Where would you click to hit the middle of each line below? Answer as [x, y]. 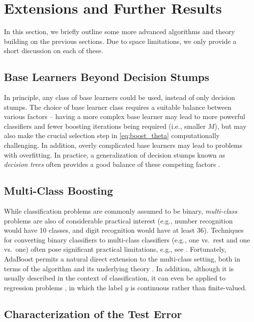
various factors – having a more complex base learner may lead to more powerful [125, 116]
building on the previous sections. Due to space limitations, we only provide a [120, 41]
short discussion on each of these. [54, 50]
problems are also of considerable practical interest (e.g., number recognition [118, 220]
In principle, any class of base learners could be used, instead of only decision [120, 97]
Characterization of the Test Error [93, 313]
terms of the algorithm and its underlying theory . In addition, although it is [119, 268]
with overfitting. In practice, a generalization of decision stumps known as [115, 154]
